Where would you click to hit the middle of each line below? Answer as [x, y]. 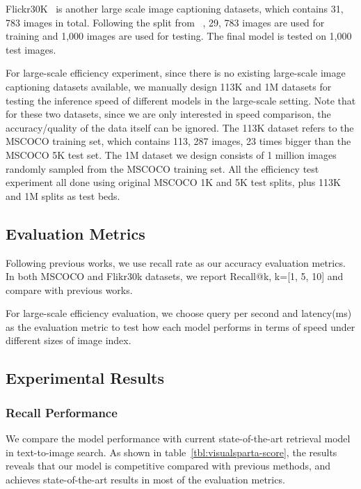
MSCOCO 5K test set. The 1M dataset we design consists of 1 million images [171, 154]
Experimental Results [85, 378]
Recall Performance [62, 412]
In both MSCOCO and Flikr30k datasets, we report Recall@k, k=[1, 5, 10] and [175, 276]
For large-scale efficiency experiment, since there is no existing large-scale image [176, 73]
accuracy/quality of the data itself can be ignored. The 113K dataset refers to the [180, 127]
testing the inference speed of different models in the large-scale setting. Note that [181, 100]
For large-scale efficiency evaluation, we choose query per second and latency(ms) [179, 313]
